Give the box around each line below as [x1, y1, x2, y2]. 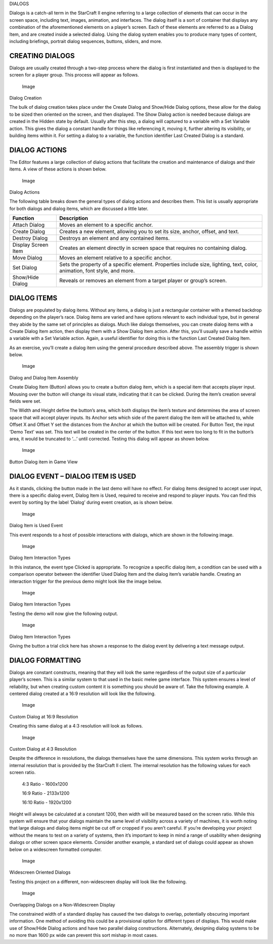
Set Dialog [12, 264, 37, 271]
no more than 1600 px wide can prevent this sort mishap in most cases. [9, 932, 158, 938]
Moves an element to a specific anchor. [59, 222, 153, 229]
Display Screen [12, 241, 49, 248]
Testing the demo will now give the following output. [9, 610, 118, 617]
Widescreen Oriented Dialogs [9, 869, 71, 875]
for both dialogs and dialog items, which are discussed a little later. [9, 205, 149, 211]
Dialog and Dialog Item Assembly [9, 374, 78, 380]
